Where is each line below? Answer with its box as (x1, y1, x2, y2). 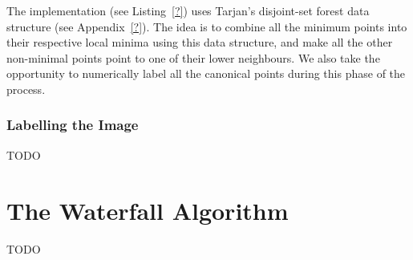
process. (6, 80, 46, 97)
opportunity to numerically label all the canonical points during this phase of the (6, 65, 406, 82)
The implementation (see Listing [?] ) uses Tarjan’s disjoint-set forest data (6, 2, 370, 18)
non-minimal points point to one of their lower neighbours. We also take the (6, 49, 380, 66)
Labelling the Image (6, 115, 139, 135)
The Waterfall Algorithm (6, 193, 289, 226)
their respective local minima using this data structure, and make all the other (6, 34, 393, 51)
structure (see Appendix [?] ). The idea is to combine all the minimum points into (6, 18, 407, 35)
